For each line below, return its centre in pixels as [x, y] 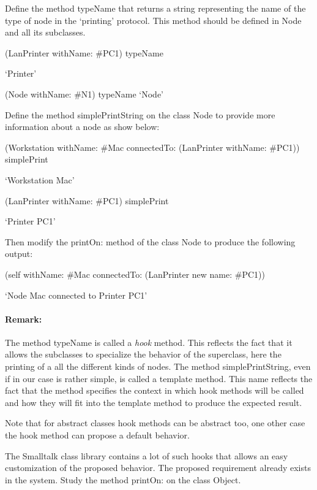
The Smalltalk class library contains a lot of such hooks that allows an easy [147, 455]
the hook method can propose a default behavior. [97, 435]
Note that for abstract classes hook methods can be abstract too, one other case [155, 423]
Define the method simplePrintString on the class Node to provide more [140, 114]
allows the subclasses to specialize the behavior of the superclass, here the [143, 354]
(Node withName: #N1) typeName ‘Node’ [84, 94]
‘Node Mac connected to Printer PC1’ [76, 295]
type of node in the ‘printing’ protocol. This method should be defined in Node [153, 20]
